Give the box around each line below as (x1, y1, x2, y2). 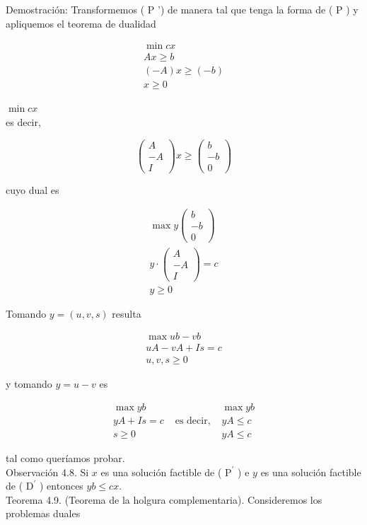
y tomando (6, 376, 52, 391)
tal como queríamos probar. (6, 451, 125, 466)
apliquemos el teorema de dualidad (6, 16, 156, 30)
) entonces (39, 478, 83, 493)
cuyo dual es (6, 182, 59, 197)
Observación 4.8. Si (6, 464, 89, 479)
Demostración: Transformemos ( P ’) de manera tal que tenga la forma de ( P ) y (6, 2, 359, 16)
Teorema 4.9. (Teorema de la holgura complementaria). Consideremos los (6, 492, 322, 507)
